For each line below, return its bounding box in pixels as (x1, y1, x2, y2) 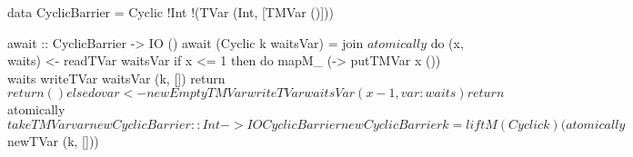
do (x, (430, 33, 464, 52)
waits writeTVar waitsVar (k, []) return (7, 68, 226, 87)
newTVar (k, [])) (7, 131, 99, 150)
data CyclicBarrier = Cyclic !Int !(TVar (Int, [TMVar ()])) (7, 3, 334, 21)
